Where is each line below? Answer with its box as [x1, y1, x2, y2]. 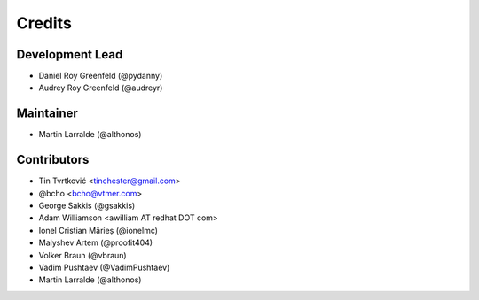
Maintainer [16, 106, 79, 121]
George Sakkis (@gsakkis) [38, 200, 136, 212]
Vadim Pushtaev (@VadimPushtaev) [38, 262, 170, 273]
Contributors [16, 152, 90, 167]
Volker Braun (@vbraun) [38, 250, 128, 260]
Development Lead [16, 47, 123, 62]
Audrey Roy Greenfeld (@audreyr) [38, 82, 163, 93]
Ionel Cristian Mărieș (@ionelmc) [38, 225, 159, 235]
